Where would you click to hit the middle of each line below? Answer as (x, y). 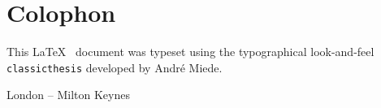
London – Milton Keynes (68, 95)
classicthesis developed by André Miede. (115, 67)
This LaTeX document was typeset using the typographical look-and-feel (190, 52)
